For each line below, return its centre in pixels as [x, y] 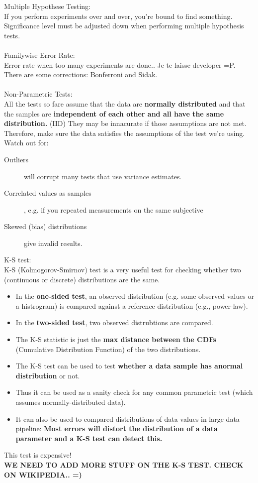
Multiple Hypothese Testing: [47, 6]
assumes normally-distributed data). [71, 402]
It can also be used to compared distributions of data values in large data [128, 419]
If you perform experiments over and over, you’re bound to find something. [118, 16]
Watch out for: [26, 143]
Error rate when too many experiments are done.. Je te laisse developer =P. [120, 64]
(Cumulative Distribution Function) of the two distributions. [108, 349]
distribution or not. [48, 375]
